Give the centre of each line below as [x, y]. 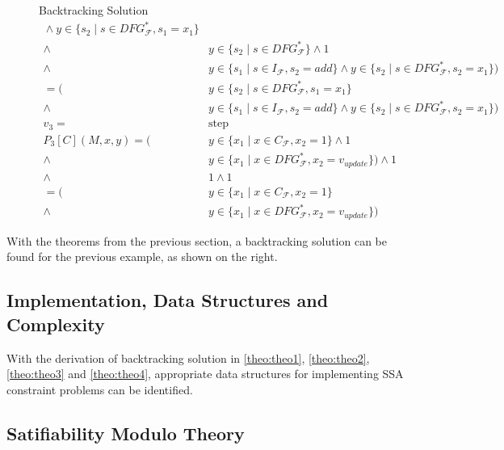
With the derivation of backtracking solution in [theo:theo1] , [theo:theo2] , [188, 357]
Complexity [56, 324]
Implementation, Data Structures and [168, 300]
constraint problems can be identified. [100, 389]
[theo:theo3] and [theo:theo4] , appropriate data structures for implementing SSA [205, 374]
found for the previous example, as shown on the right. [142, 257]
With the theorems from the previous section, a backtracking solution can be [197, 240]
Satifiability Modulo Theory [126, 433]
